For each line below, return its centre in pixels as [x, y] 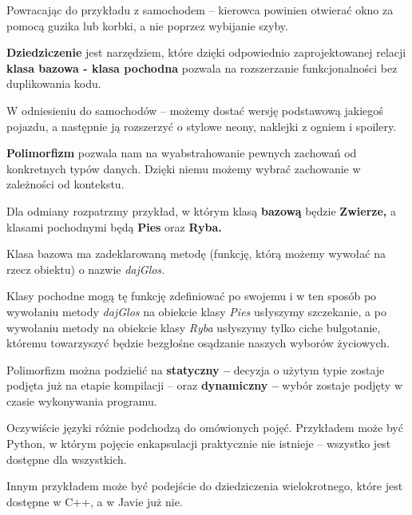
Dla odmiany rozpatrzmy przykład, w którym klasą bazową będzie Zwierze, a [201, 210]
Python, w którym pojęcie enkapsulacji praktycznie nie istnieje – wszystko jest [199, 444]
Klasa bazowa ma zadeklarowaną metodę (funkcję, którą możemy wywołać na [196, 254]
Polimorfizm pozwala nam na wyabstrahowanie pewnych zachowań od [182, 153]
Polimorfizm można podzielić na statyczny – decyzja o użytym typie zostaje [196, 369]
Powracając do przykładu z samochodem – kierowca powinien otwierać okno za [200, 10]
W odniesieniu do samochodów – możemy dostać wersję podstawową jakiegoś [195, 110]
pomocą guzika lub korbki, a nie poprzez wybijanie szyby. [147, 25]
